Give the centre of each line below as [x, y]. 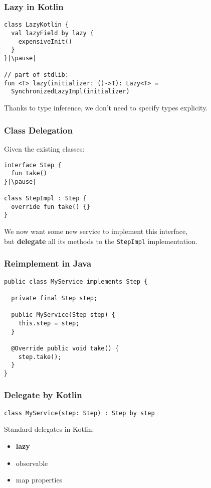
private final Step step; [54, 298]
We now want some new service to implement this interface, [96, 231]
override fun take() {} [51, 207]
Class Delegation [38, 130]
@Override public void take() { [65, 348]
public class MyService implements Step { [76, 281]
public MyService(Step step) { [63, 315]
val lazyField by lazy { [52, 33]
